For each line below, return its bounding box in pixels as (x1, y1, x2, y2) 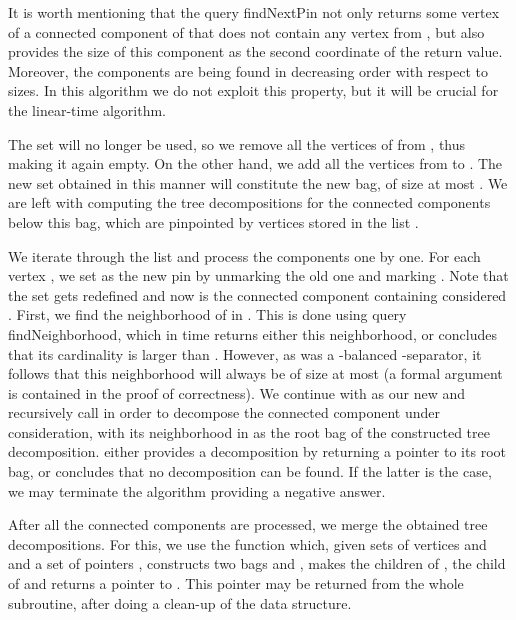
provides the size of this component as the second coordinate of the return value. (8, 41, 503, 62)
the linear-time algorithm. (8, 99, 166, 120)
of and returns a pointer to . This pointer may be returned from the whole (8, 573, 464, 594)
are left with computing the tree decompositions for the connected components (8, 192, 491, 213)
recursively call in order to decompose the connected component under (8, 402, 440, 423)
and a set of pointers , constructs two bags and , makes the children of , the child (8, 553, 506, 574)
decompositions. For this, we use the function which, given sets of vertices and (8, 533, 487, 554)
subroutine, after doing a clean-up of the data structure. (8, 592, 352, 613)
